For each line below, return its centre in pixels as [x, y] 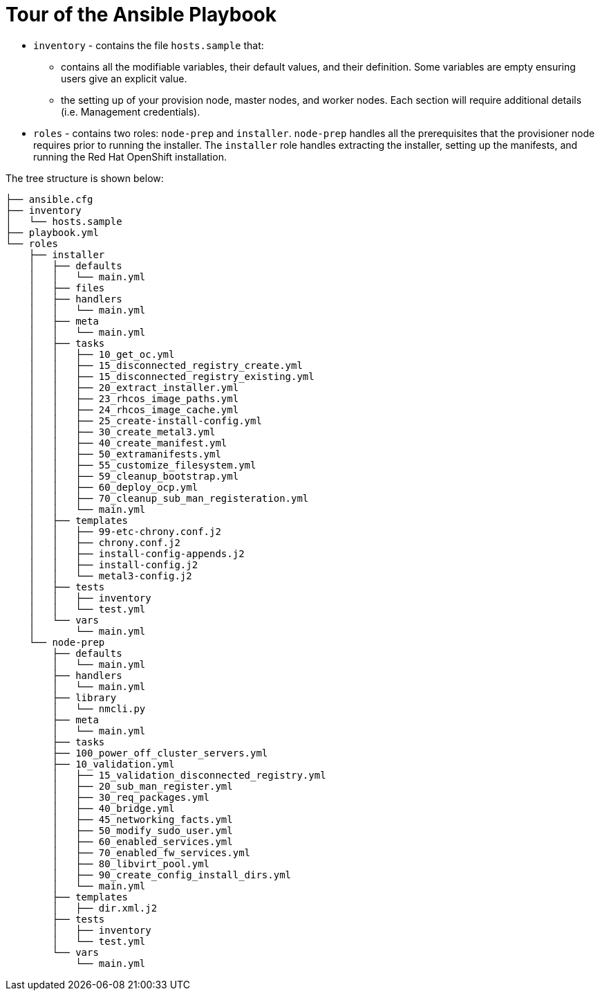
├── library [84, 697]
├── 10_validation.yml [113, 764]
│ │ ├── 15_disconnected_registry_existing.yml [171, 376]
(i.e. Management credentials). [131, 111]
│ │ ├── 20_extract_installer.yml [134, 387]
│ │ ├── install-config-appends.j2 [137, 553]
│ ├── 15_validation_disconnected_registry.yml [189, 775]
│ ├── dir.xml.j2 [105, 908]
